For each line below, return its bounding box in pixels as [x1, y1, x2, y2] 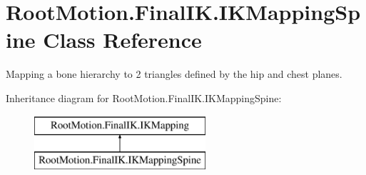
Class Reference [43, 25, 202, 54]
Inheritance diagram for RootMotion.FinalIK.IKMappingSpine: [6, 90, 282, 105]
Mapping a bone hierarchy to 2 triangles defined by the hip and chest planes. [6, 66, 342, 81]
